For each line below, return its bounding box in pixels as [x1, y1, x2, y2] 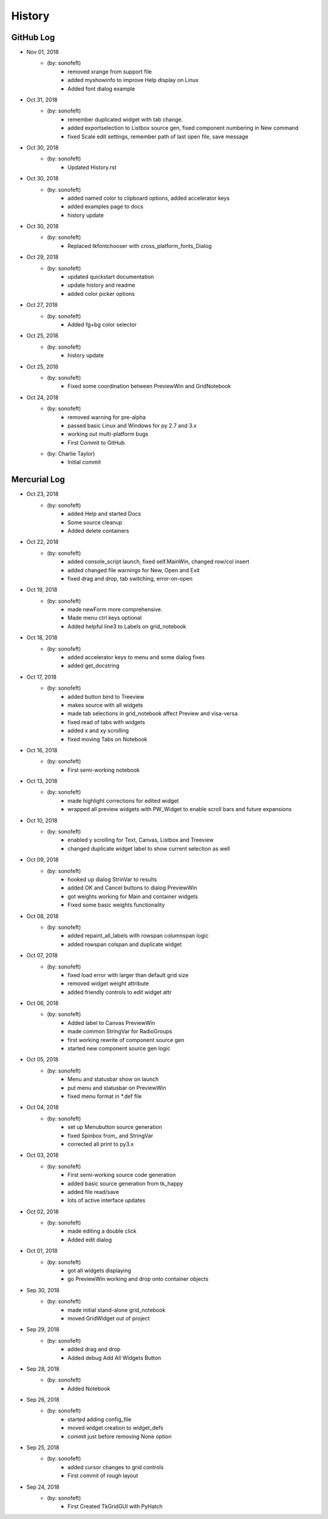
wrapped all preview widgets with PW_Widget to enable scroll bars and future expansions [67, 806, 292, 813]
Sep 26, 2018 [26, 1396, 60, 1404]
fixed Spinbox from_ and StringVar [67, 1132, 154, 1139]
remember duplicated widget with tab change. [67, 115, 183, 123]
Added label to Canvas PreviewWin [67, 1019, 155, 1026]
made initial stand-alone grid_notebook [67, 1306, 166, 1314]
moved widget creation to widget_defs [67, 1424, 164, 1432]
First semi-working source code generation [67, 1171, 176, 1179]
